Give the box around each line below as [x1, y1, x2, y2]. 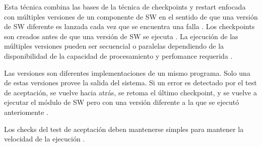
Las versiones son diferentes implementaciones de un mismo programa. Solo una [4, 67, 250, 78]
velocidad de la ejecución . [4, 133, 85, 144]
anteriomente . [4, 106, 48, 117]
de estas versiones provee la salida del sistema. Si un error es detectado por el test [4, 77, 257, 88]
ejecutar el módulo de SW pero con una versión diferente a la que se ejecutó [4, 97, 239, 107]
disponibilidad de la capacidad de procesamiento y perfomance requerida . [4, 50, 233, 61]
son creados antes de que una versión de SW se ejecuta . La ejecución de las [4, 31, 238, 41]
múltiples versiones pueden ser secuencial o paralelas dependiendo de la [4, 41, 224, 51]
